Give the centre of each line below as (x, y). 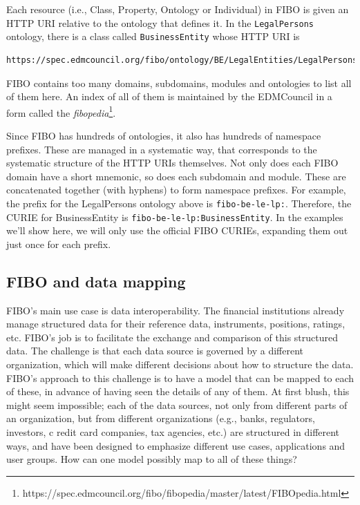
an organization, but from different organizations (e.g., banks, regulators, (161, 418)
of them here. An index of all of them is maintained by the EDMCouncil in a (169, 96)
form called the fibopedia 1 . (61, 111)
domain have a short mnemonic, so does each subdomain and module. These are (176, 176)
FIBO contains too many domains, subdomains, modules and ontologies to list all (179, 83)
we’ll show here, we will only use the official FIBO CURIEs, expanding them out (177, 230)
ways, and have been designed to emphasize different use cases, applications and (176, 445)
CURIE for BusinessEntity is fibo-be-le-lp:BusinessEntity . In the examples (175, 217)
